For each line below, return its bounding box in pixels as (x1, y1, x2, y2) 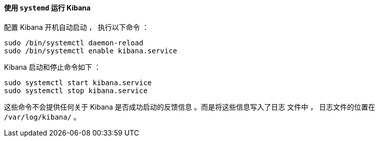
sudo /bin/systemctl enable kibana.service (4, 46, 177, 55)
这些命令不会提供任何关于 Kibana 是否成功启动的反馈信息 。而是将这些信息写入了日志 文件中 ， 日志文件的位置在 (4, 102, 375, 111)
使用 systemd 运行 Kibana (4, 3, 91, 12)
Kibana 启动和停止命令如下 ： (4, 62, 101, 71)
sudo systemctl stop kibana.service (4, 86, 148, 95)
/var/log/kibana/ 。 (4, 112, 81, 121)
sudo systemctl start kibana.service (4, 78, 152, 87)
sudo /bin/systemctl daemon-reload (4, 38, 144, 47)
